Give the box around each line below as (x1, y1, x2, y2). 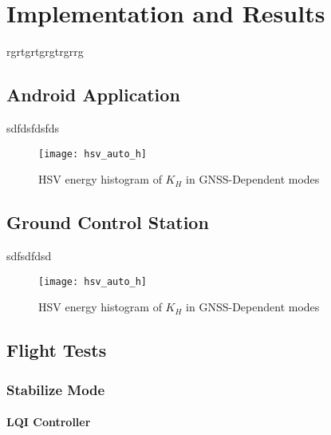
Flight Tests (6, 338, 107, 362)
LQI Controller (6, 413, 91, 430)
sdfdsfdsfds (6, 119, 60, 136)
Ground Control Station (6, 210, 209, 235)
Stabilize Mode (6, 379, 105, 399)
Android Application (6, 82, 180, 107)
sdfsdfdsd (6, 247, 52, 263)
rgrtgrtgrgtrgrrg (6, 43, 84, 60)
